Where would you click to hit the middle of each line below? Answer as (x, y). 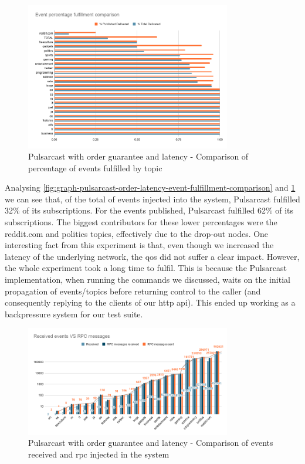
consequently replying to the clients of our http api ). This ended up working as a (150, 302)
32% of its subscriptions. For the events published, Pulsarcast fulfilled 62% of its (149, 210)
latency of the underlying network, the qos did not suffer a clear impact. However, (152, 256)
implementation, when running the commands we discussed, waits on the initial (148, 280)
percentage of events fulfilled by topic (95, 167)
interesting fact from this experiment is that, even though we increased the (139, 245)
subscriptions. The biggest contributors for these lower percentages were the (141, 222)
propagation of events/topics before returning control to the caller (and (133, 291)
